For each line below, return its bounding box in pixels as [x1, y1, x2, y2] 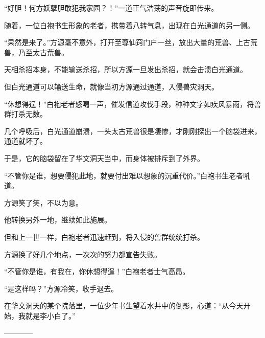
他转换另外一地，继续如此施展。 [4, 214, 111, 225]
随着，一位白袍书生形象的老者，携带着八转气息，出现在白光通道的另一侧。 [4, 19, 254, 30]
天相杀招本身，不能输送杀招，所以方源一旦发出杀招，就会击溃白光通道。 [4, 64, 247, 75]
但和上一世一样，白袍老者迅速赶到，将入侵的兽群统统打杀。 [4, 231, 204, 242]
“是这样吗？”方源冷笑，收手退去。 [4, 283, 118, 294]
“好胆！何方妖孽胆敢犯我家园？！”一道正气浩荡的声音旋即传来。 [4, 3, 219, 13]
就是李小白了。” [25, 310, 76, 321]
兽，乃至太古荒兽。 [4, 47, 68, 57]
